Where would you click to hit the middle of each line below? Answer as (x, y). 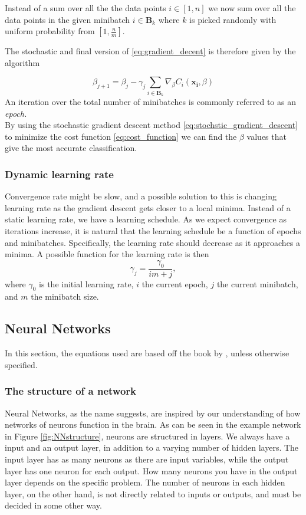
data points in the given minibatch (68, 19)
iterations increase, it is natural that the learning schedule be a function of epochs (153, 231)
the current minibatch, (257, 283)
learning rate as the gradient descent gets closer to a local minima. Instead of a (148, 207)
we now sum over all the (252, 8)
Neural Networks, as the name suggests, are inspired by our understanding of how (153, 413)
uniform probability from (50, 31)
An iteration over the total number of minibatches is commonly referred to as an (150, 102)
